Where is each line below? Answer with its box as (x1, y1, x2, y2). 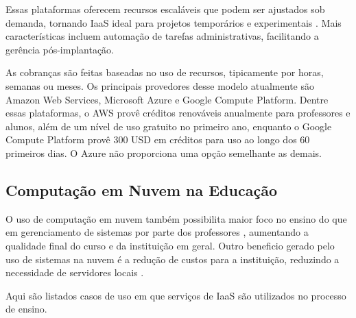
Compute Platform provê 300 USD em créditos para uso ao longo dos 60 (5, 132, 310, 147)
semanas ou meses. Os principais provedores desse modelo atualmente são (5, 78, 314, 93)
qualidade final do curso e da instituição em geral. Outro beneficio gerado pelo (5, 238, 335, 252)
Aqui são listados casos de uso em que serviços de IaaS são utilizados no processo (5, 288, 346, 302)
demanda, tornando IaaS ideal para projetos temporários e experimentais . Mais (5, 15, 342, 29)
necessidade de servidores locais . (5, 265, 144, 280)
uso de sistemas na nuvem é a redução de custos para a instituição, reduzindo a (5, 252, 340, 266)
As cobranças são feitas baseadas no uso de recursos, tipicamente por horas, (5, 65, 324, 79)
